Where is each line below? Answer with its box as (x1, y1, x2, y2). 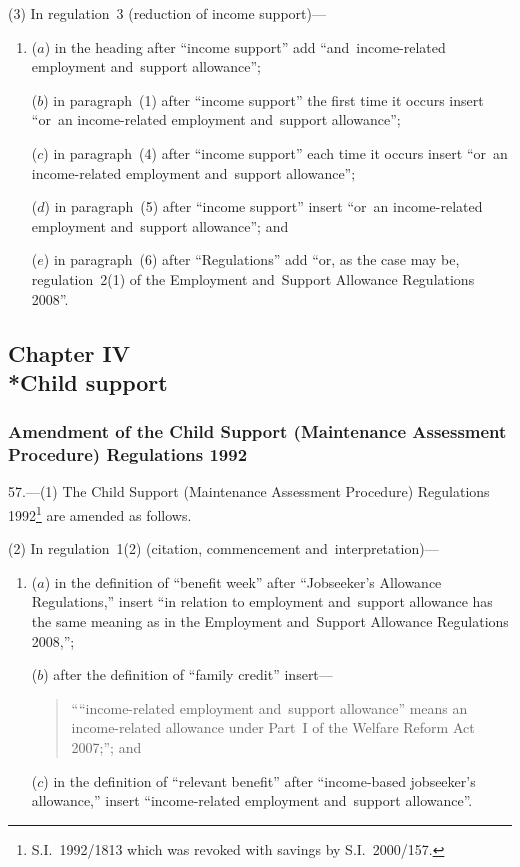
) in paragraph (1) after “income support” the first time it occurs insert (43, 89, 484, 110)
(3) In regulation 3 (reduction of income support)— (8, 3, 326, 23)
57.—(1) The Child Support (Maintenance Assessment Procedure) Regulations (8, 481, 490, 502)
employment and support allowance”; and (31, 215, 289, 236)
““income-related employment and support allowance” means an (71, 697, 468, 718)
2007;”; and (71, 737, 142, 758)
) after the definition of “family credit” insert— (43, 664, 333, 685)
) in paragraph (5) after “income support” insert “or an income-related (44, 196, 483, 217)
